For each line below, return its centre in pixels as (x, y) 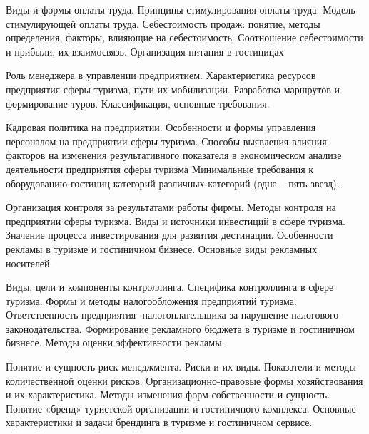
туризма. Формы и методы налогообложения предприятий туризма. (151, 300)
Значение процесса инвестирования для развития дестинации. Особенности (170, 235)
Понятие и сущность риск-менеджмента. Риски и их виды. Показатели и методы (181, 367)
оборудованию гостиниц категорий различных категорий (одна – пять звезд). (173, 183)
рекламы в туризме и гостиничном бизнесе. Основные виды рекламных (162, 248)
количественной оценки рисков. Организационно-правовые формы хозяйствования (184, 380)
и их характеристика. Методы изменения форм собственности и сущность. (168, 394)
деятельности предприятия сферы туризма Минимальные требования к (160, 169)
